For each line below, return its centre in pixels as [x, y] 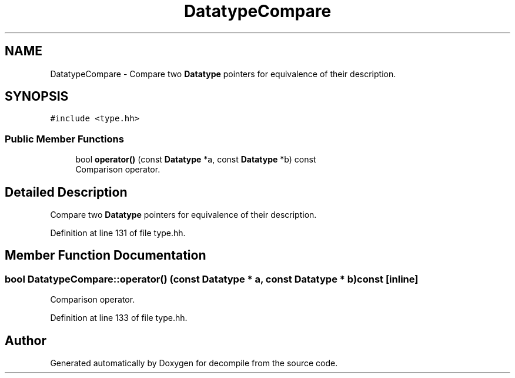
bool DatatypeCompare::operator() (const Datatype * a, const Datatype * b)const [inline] [212, 279]
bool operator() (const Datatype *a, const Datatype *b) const [196, 160]
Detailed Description [66, 192]
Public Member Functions [64, 139]
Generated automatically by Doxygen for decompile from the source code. [194, 363]
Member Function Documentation [106, 256]
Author [26, 340]
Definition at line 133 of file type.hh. [119, 318]
